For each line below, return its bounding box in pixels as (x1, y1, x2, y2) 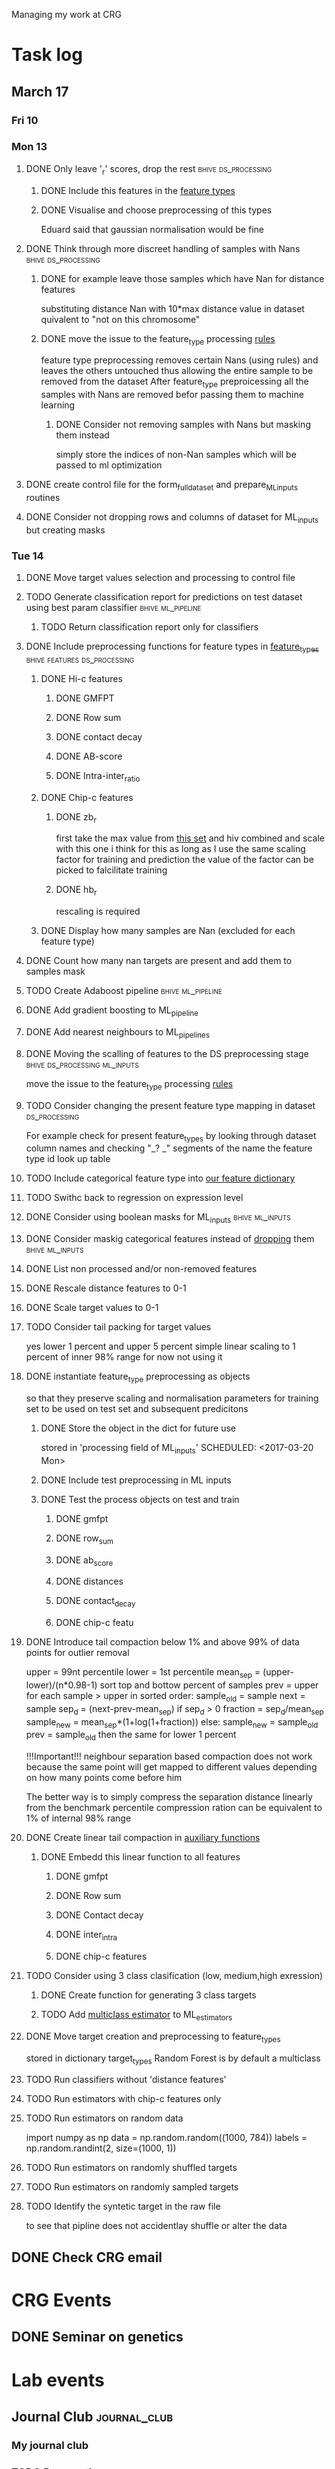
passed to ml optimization (55, 459, 163, 471)
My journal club (11, 2438, 89, 2452)
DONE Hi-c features (40, 672, 123, 684)
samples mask (25, 965, 86, 978)
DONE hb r (55, 884, 98, 898)
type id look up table (25, 1153, 111, 1165)
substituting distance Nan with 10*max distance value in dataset (40, 302, 305, 314)
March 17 (11, 83, 69, 100)
